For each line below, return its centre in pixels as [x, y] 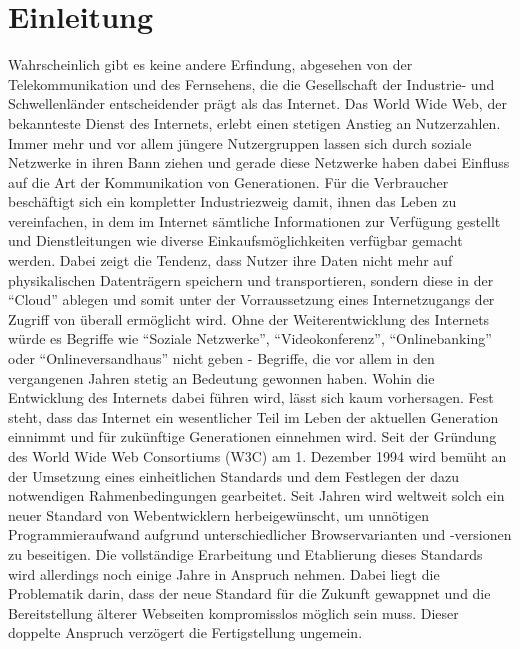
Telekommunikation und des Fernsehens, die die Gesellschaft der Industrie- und [251, 83]
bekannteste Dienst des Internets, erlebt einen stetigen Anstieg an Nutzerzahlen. [254, 122]
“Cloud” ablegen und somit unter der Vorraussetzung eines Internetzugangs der [251, 299]
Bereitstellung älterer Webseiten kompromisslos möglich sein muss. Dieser [233, 612]
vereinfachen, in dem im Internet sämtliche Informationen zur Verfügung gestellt [254, 220]
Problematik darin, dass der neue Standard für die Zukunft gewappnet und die [249, 593]
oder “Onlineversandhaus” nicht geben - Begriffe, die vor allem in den [221, 358]
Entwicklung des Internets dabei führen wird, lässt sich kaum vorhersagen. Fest [251, 397]
